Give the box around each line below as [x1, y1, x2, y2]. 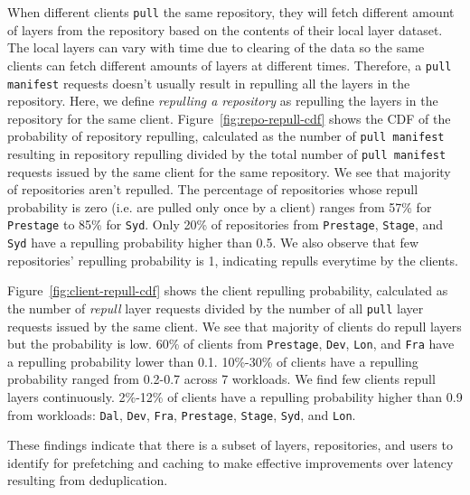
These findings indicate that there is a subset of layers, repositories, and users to [7, 435, 453, 454]
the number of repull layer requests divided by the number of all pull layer [7, 298, 424, 317]
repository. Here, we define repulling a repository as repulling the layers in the [7, 91, 438, 110]
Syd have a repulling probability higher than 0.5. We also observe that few [7, 233, 419, 252]
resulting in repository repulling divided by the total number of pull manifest [7, 145, 446, 163]
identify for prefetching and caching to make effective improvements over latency [7, 453, 454, 472]
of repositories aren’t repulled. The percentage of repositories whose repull [7, 180, 418, 199]
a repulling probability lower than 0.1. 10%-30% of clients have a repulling [7, 351, 418, 370]
